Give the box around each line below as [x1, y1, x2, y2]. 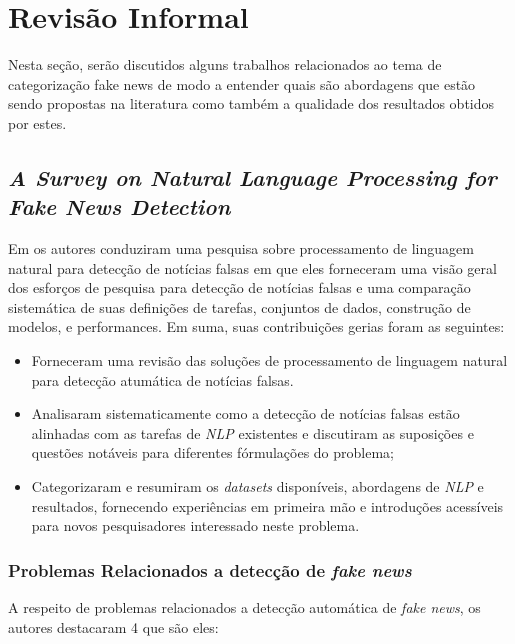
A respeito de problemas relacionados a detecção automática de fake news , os [8, 597, 481, 618]
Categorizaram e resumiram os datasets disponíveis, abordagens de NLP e [31, 476, 484, 497]
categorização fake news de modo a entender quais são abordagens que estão [8, 73, 476, 94]
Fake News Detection [8, 191, 231, 222]
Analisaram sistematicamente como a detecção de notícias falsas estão [31, 403, 460, 424]
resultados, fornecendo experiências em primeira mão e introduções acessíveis [31, 495, 504, 516]
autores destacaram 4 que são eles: [8, 616, 219, 637]
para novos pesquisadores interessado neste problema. [31, 515, 360, 536]
